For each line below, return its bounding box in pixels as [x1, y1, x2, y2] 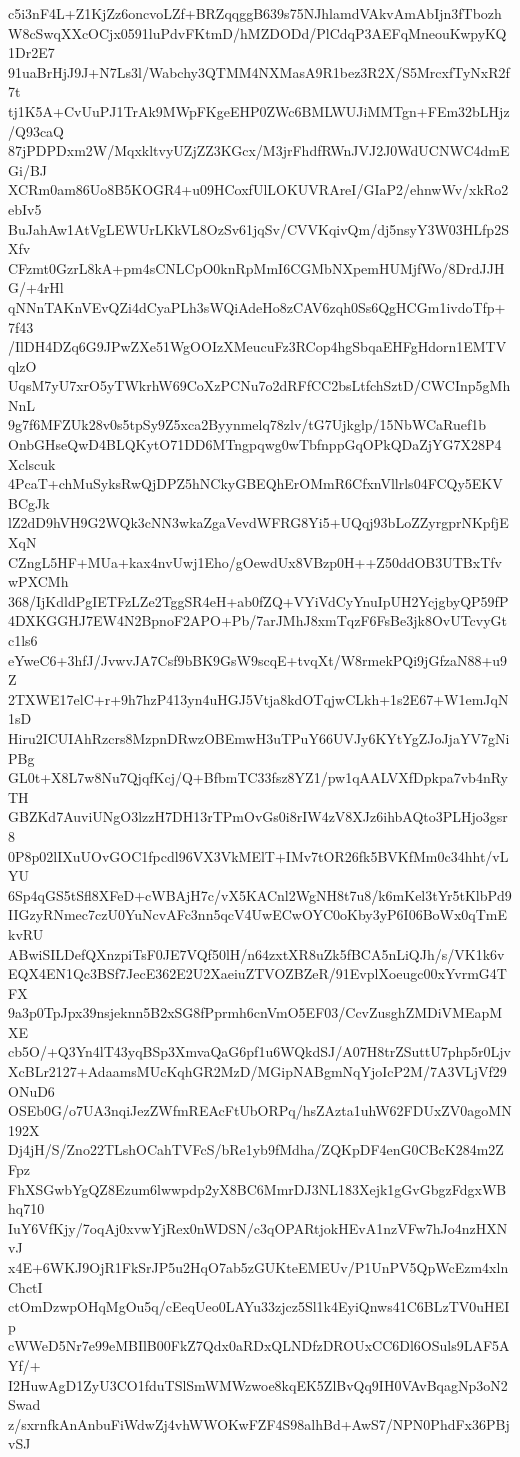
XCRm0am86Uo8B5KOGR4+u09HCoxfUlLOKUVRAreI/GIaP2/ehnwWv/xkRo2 [8, 179, 509, 200]
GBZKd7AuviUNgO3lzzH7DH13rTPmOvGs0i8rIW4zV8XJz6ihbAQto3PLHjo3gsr [8, 806, 508, 827]
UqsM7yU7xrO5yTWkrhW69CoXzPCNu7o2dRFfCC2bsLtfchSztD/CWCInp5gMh [8, 375, 511, 396]
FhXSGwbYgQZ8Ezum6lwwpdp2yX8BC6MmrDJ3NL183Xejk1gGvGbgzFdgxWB [8, 1178, 507, 1199]
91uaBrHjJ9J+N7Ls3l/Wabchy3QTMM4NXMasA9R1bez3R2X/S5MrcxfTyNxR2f [8, 61, 510, 82]
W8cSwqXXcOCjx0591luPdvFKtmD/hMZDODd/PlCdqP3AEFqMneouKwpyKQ [8, 22, 507, 43]
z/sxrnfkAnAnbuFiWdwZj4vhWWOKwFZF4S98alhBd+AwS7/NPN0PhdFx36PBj [8, 1413, 510, 1434]
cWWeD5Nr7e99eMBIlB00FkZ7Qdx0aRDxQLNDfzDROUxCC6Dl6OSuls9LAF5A [8, 1335, 510, 1356]
